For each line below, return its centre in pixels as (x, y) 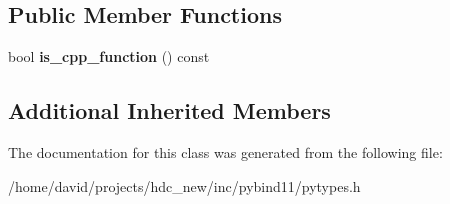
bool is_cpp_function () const (109, 56)
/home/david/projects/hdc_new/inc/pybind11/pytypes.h (184, 185)
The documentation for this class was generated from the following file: (225, 152)
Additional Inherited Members (169, 110)
